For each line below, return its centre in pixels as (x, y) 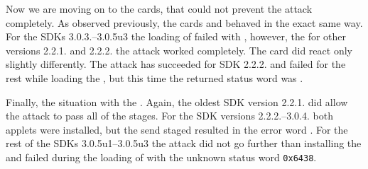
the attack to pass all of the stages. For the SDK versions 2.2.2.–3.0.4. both (169, 116)
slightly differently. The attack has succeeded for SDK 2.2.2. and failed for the (176, 64)
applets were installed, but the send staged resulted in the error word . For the (177, 129)
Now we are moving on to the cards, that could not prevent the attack (159, 8)
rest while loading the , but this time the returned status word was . (155, 77)
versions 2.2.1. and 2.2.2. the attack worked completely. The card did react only (179, 50)
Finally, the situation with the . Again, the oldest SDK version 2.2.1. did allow (177, 101)
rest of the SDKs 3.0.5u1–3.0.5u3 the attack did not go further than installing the (184, 143)
